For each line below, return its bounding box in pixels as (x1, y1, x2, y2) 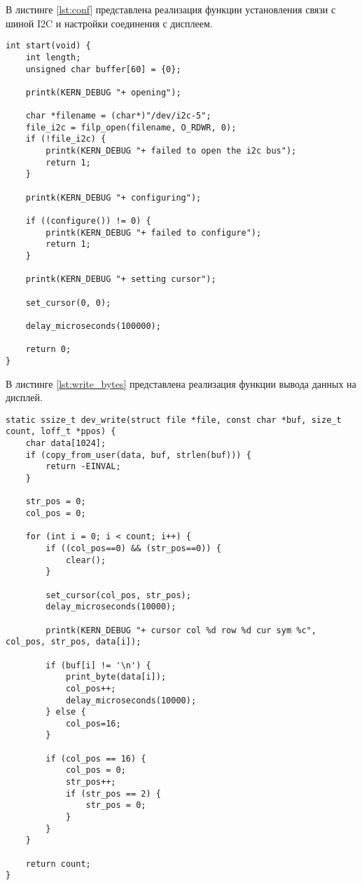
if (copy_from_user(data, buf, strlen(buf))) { (25, 450, 251, 460)
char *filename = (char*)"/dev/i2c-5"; (25, 111, 211, 121)
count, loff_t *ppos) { (6, 426, 116, 437)
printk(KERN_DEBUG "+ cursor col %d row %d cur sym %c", (46, 625, 316, 635)
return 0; (25, 344, 71, 355)
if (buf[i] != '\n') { (46, 660, 151, 670)
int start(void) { (6, 41, 91, 51)
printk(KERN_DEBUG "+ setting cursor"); (25, 274, 216, 285)
